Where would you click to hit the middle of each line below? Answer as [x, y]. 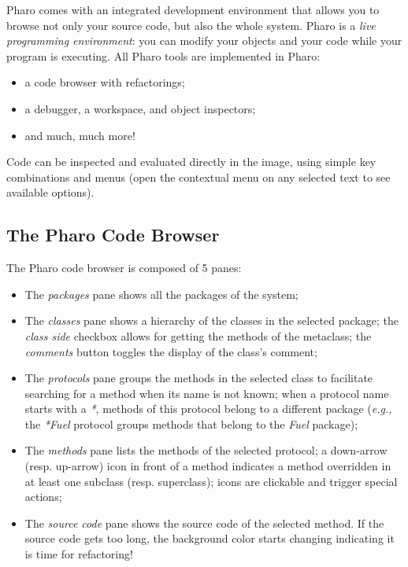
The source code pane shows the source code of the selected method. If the [204, 523]
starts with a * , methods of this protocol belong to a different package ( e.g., [208, 409]
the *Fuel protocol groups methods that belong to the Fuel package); [191, 423]
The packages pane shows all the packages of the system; [161, 294]
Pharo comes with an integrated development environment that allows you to [193, 9]
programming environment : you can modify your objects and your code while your [204, 40]
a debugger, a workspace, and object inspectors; [140, 108]
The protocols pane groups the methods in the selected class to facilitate [199, 378]
